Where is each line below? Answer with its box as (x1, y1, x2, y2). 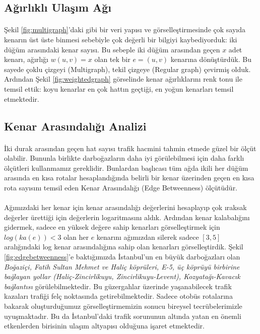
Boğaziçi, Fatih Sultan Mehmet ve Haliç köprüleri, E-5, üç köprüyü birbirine (4, 261, 240, 272)
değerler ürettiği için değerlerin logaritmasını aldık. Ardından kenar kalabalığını (4, 212, 250, 222)
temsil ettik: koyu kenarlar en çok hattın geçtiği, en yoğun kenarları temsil (4, 83, 234, 94)
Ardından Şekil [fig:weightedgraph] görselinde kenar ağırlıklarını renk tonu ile (4, 74, 242, 84)
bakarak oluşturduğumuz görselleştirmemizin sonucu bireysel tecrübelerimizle (4, 301, 242, 311)
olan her (63, 231, 89, 242)
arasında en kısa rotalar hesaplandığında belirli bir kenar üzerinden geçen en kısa (4, 172, 254, 183)
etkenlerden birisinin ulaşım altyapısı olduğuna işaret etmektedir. (4, 320, 205, 331)
